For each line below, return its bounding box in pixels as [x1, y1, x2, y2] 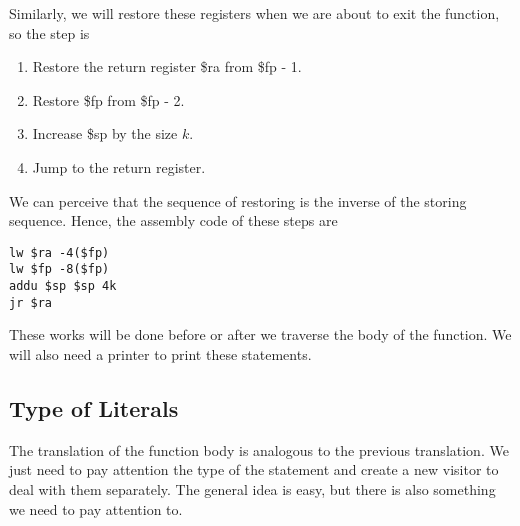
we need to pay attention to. [9, 498, 183, 519]
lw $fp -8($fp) [9, 262, 110, 277]
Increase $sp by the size [32, 123, 178, 144]
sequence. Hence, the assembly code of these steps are [9, 210, 338, 231]
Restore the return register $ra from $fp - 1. [32, 56, 302, 77]
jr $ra [9, 295, 52, 310]
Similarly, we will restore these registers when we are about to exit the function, [9, 3, 500, 23]
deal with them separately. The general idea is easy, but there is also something [9, 478, 496, 499]
